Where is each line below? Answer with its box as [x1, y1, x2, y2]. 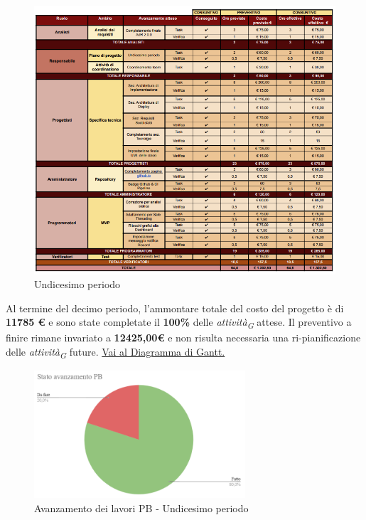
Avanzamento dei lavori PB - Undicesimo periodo [34, 500, 249, 515]
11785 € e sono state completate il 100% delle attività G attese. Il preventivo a [6, 314, 352, 331]
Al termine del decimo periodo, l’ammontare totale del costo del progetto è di [6, 300, 344, 315]
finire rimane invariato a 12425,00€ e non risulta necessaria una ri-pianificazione [6, 330, 361, 345]
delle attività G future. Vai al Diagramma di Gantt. [6, 344, 225, 361]
